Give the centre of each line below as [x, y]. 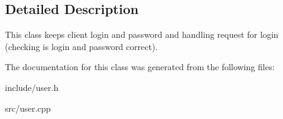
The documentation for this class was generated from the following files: [140, 67]
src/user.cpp [28, 108]
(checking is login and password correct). [81, 46]
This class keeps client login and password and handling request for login [142, 34]
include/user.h [32, 87]
